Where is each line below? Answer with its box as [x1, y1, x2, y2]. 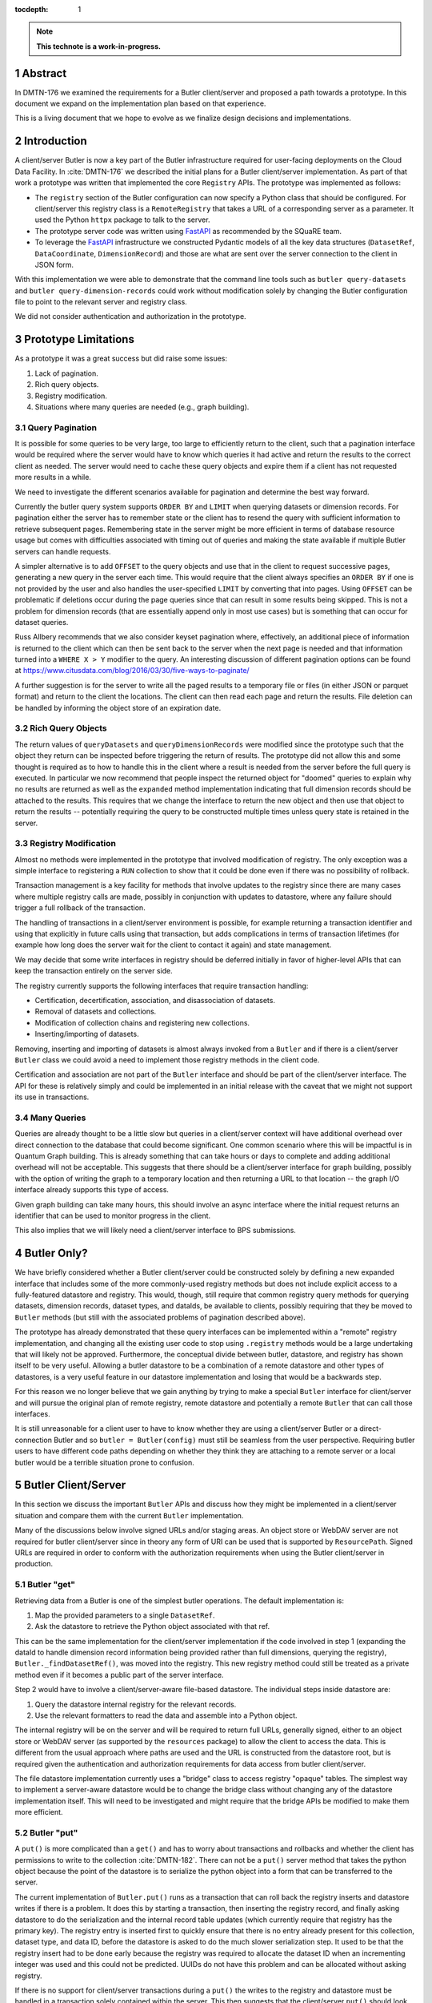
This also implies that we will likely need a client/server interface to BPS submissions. [14, 1226, 296, 1235]
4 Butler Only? [14, 1247, 88, 1260]
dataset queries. [14, 617, 69, 627]
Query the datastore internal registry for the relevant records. [34, 1699, 237, 1709]
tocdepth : [14, 5, 49, 14]
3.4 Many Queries [14, 1112, 86, 1123]
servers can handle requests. [14, 546, 111, 556]
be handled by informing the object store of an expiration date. [14, 703, 222, 712]
